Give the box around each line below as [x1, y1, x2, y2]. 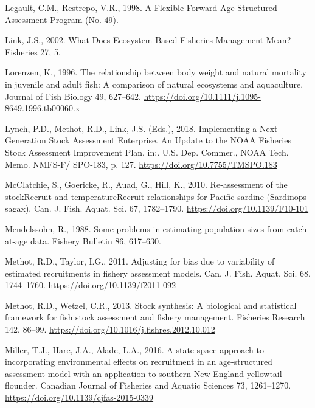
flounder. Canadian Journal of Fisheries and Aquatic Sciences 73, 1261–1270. [5, 379, 291, 392]
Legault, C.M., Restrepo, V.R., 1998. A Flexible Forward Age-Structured [5, 1, 277, 13]
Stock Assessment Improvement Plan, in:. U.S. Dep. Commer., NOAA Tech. [5, 145, 289, 158]
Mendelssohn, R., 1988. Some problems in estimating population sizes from [5, 222, 285, 235]
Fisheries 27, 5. [5, 45, 61, 58]
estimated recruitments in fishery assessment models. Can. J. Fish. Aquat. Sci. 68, [5, 266, 311, 279]
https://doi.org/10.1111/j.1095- [144, 89, 261, 102]
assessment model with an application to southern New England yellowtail [5, 367, 282, 379]
